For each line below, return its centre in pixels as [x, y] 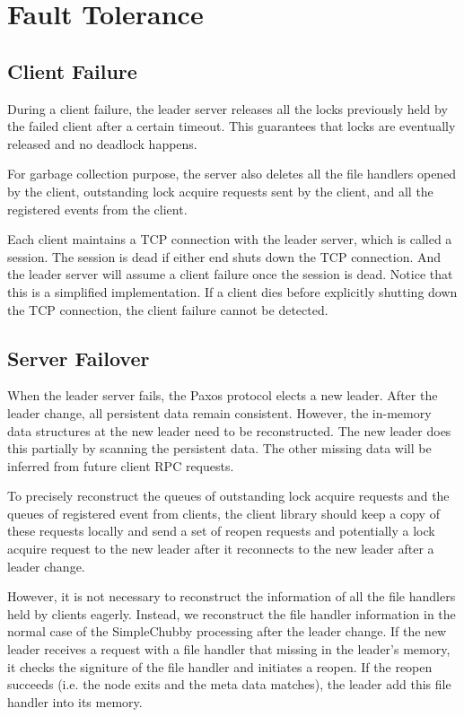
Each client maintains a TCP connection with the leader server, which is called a [230, 239]
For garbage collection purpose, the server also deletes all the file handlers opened [232, 174]
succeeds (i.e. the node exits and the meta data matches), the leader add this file [229, 684]
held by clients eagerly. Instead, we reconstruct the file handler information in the [232, 613]
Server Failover [79, 358]
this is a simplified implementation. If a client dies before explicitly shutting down [232, 291]
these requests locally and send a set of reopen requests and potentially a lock [221, 531]
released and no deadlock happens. [102, 143]
